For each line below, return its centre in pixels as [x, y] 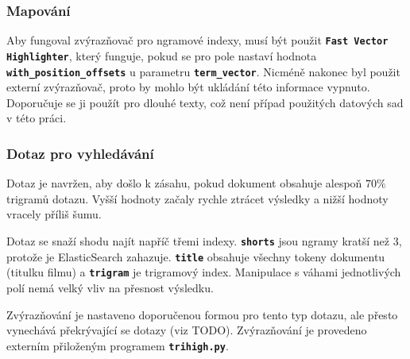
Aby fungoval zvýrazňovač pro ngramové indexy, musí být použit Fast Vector [197, 40]
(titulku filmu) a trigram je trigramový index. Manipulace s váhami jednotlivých [204, 272]
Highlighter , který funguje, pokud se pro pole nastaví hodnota [162, 55]
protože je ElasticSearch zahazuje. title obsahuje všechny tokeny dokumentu [196, 256]
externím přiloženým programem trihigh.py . [118, 345]
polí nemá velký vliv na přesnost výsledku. [110, 287]
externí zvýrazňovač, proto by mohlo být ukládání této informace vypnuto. [188, 87]
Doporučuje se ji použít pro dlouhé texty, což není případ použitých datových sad [205, 102]
